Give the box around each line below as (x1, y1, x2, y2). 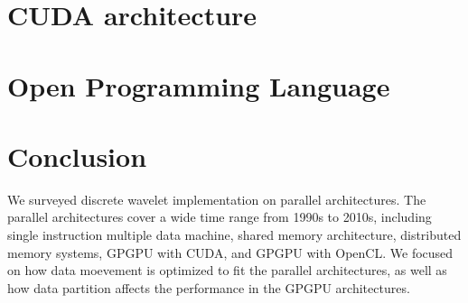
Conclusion (7, 137, 147, 174)
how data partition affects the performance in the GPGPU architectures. (7, 278, 410, 297)
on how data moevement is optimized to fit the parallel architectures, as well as (7, 261, 447, 280)
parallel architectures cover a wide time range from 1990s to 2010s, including (7, 207, 432, 226)
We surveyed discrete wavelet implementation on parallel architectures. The (7, 189, 426, 208)
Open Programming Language (7, 67, 390, 104)
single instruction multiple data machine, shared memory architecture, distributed (7, 225, 462, 244)
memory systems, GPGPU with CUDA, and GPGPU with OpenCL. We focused (7, 243, 454, 262)
